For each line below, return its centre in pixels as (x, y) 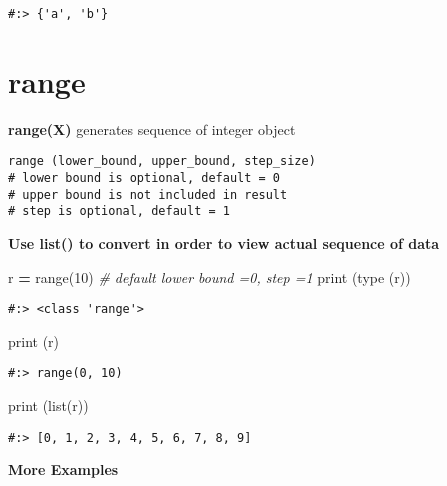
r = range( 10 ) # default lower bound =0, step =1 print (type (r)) (209, 276)
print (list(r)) (48, 405)
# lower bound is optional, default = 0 (144, 178)
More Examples (63, 469)
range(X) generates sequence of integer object (152, 128)
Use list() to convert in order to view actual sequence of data (224, 243)
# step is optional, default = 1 (119, 211)
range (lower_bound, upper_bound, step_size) (162, 161)
